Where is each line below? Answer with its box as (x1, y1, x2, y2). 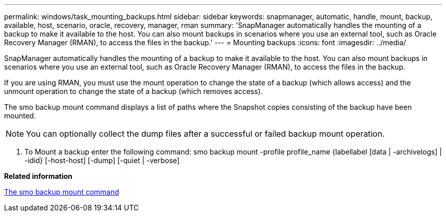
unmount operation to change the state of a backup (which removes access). (4, 87, 263, 96)
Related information (4, 172, 73, 180)
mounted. (4, 111, 36, 120)
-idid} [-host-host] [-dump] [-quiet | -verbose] (24, 156, 180, 165)
